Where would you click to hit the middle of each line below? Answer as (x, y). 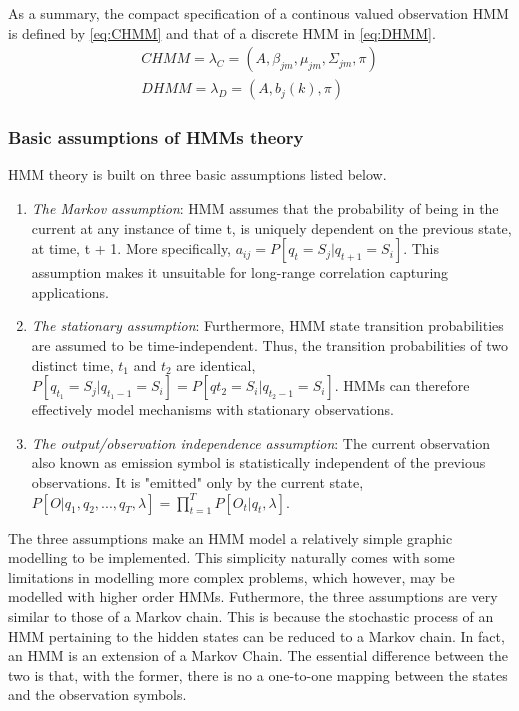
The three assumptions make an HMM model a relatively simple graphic (230, 537)
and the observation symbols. (97, 694)
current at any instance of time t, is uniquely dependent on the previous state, (271, 227)
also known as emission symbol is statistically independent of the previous (258, 462)
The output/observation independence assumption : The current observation (261, 442)
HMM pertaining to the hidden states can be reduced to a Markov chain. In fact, (256, 635)
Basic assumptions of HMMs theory (156, 137)
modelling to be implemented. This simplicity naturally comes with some (231, 557)
